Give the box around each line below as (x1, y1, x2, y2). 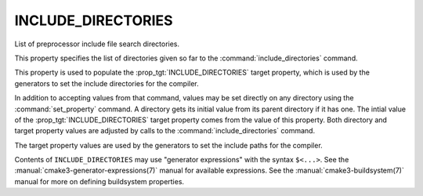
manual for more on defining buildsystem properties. (14, 176, 184, 186)
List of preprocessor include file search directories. (14, 39, 180, 49)
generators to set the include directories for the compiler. (14, 78, 199, 88)
